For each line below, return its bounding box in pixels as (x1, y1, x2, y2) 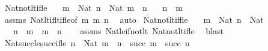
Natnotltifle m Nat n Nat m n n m (4, 1, 183, 13)
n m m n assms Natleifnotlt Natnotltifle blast (13, 25, 224, 37)
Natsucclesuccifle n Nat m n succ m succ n (4, 36, 190, 49)
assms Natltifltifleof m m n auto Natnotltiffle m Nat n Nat (4, 13, 264, 25)
